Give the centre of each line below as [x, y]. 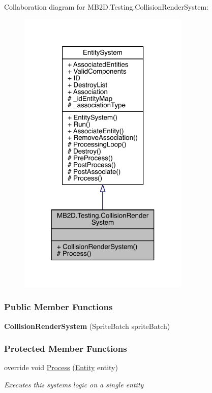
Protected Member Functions [66, 349]
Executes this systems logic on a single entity [74, 385]
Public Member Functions [58, 307]
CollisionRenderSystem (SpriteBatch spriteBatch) [87, 326]
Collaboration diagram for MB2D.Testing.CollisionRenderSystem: [106, 7]
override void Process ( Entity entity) [61, 367]
